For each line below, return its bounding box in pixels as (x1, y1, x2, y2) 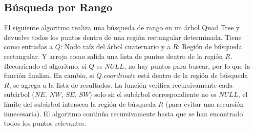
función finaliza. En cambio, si (4, 70, 94, 80)
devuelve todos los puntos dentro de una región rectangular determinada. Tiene (4, 32, 242, 42)
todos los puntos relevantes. (4, 118, 86, 128)
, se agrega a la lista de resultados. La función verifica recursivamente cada (9, 79, 233, 90)
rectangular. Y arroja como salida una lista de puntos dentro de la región (4, 51, 223, 61)
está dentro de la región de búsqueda (138, 70, 248, 80)
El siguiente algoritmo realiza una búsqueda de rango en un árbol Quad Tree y (4, 22, 240, 33)
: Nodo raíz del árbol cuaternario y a (60, 41, 170, 52)
